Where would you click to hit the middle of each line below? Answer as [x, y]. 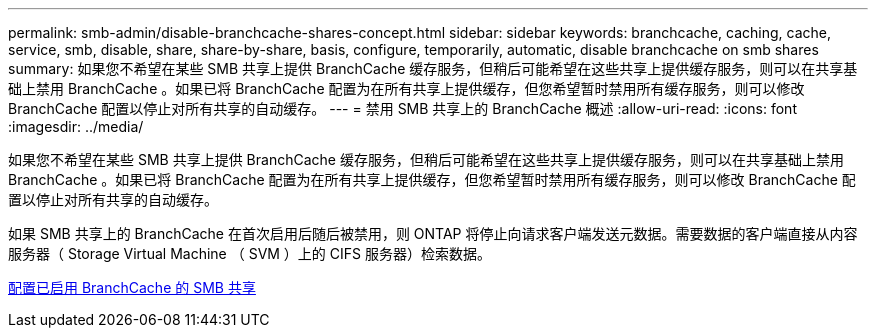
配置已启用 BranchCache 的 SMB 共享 [132, 287]
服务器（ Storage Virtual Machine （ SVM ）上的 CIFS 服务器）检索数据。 [249, 253]
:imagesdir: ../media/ [76, 126]
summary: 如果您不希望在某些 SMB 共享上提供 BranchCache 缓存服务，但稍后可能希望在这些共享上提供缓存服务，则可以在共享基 [433, 68]
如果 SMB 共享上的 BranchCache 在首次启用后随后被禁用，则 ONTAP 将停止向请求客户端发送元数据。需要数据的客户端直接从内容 [433, 233]
